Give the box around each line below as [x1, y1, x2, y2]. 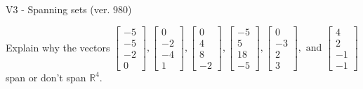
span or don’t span [6, 70, 86, 84]
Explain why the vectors [6, 40, 110, 54]
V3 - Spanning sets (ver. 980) [6, 2, 132, 16]
